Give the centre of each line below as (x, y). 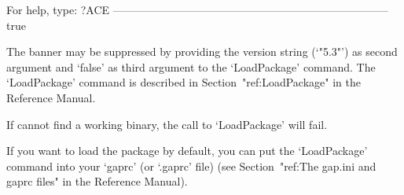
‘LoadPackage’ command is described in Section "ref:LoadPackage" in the (184, 82)
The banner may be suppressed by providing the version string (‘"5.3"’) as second (202, 52)
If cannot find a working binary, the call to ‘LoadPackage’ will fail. (167, 124)
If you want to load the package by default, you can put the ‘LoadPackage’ (187, 151)
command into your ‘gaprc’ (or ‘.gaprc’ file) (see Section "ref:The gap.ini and (191, 166)
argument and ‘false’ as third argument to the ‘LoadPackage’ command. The (191, 66)
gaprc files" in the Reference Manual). (97, 181)
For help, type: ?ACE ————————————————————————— (197, 9)
